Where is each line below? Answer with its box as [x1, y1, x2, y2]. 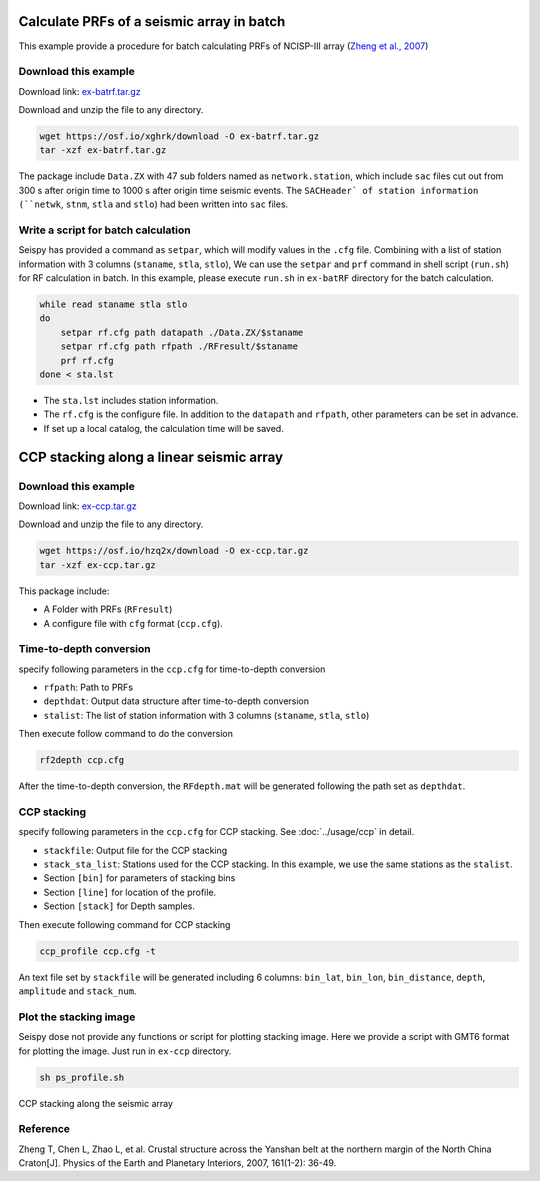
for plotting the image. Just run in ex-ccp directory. [18, 1045, 232, 1057]
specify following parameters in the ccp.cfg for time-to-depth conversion [18, 663, 326, 675]
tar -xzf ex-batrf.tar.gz [39, 145, 167, 156]
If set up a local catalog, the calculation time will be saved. [43, 422, 284, 434]
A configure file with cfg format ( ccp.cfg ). [43, 617, 224, 629]
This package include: [18, 585, 110, 597]
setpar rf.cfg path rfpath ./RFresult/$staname [60, 341, 299, 352]
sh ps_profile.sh [39, 1071, 125, 1083]
